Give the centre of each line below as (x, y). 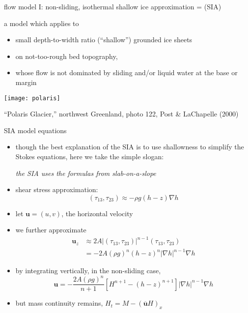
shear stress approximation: (57, 189)
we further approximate (51, 230)
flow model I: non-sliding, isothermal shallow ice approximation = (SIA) (113, 6)
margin (26, 82)
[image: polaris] (32, 98)
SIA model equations (35, 130)
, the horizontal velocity (97, 213)
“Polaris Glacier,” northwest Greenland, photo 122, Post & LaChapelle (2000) (121, 114)
